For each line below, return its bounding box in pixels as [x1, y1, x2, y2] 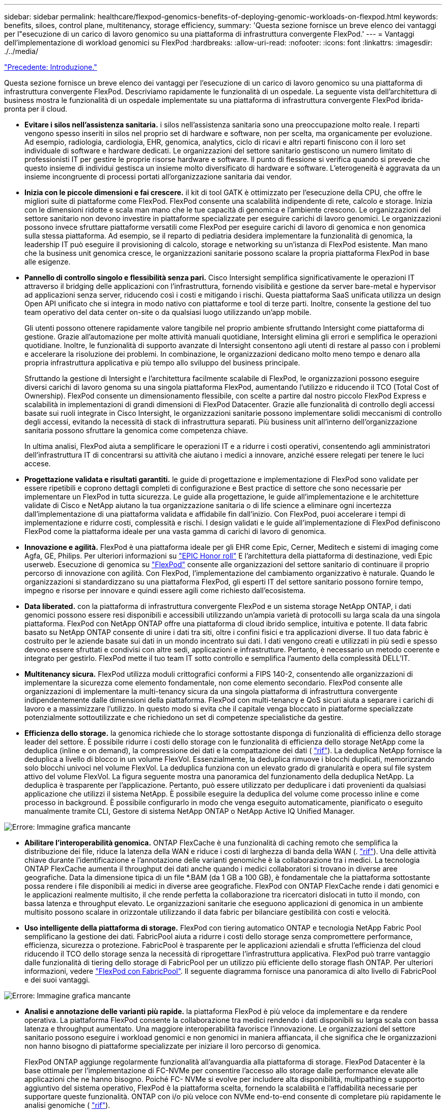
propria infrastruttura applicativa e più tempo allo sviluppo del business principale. [24, 358, 300, 367]
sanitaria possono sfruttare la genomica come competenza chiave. [24, 426, 248, 435]
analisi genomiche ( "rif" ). [24, 1101, 110, 1109]
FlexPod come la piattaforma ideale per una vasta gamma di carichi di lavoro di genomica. [24, 527, 326, 536]
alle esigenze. [24, 257, 71, 266]
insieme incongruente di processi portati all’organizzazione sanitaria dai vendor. [24, 172, 292, 181]
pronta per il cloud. [4, 104, 68, 113]
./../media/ [4, 47, 38, 56]
